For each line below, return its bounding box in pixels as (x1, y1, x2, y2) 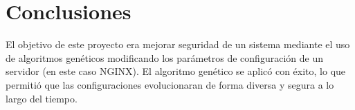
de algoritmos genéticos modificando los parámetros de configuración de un (6, 50, 323, 65)
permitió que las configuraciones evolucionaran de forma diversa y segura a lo (6, 77, 334, 91)
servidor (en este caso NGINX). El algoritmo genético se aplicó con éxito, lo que (6, 64, 346, 78)
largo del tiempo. (6, 91, 78, 105)
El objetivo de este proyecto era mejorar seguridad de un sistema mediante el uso (6, 37, 350, 52)
